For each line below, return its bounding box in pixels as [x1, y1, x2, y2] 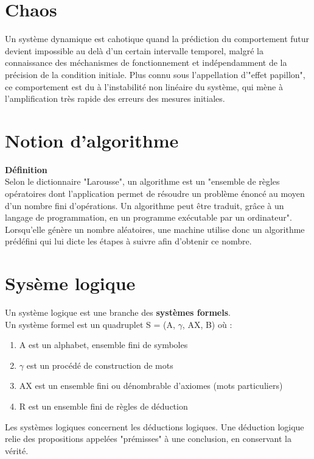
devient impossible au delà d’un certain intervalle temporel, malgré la [5, 44, 263, 57]
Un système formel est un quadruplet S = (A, [5, 318, 175, 330]
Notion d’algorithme [5, 127, 179, 152]
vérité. [5, 444, 29, 457]
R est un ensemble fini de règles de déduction [19, 400, 188, 413]
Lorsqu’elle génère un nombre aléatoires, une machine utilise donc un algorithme [5, 222, 305, 235]
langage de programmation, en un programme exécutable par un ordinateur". [5, 211, 292, 224]
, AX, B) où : [182, 318, 232, 330]
